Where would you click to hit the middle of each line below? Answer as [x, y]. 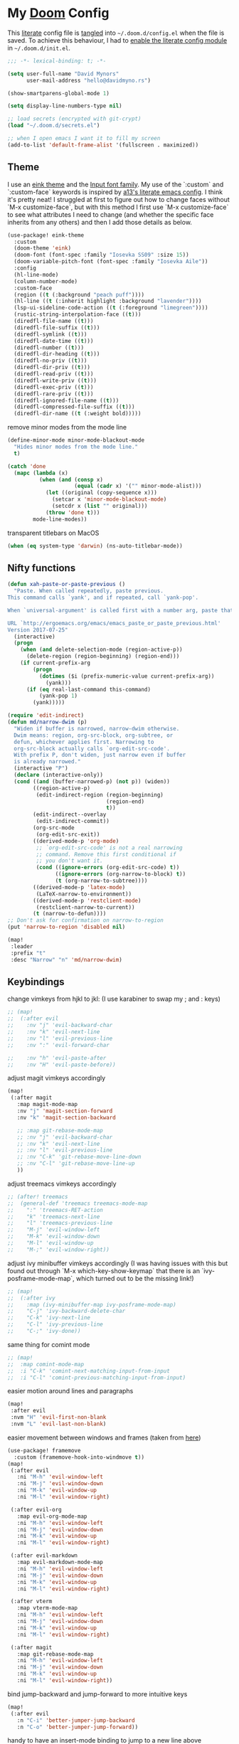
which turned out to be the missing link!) [135, 1278]
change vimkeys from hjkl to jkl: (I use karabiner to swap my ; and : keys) [114, 999]
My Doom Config [58, 13]
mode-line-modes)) [60, 519]
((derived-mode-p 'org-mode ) [76, 841]
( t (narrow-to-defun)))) [70, 914]
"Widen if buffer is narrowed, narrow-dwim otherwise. [97, 728]
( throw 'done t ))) [73, 512]
